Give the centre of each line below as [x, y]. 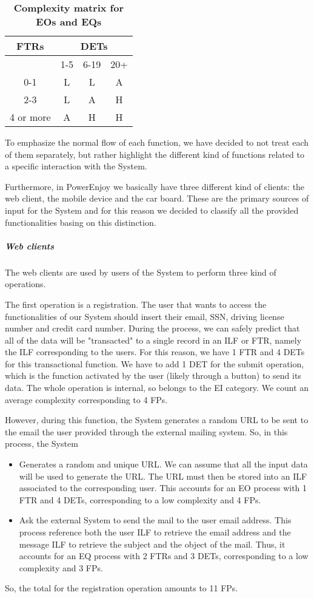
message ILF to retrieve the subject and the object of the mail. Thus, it [152, 544]
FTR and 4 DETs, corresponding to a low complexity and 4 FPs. [140, 499]
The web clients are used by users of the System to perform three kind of [141, 272]
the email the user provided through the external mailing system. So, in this [146, 431]
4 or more [30, 117]
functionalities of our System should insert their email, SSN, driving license [145, 316]
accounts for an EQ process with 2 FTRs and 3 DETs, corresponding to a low [164, 556]
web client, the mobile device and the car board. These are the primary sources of [157, 198]
